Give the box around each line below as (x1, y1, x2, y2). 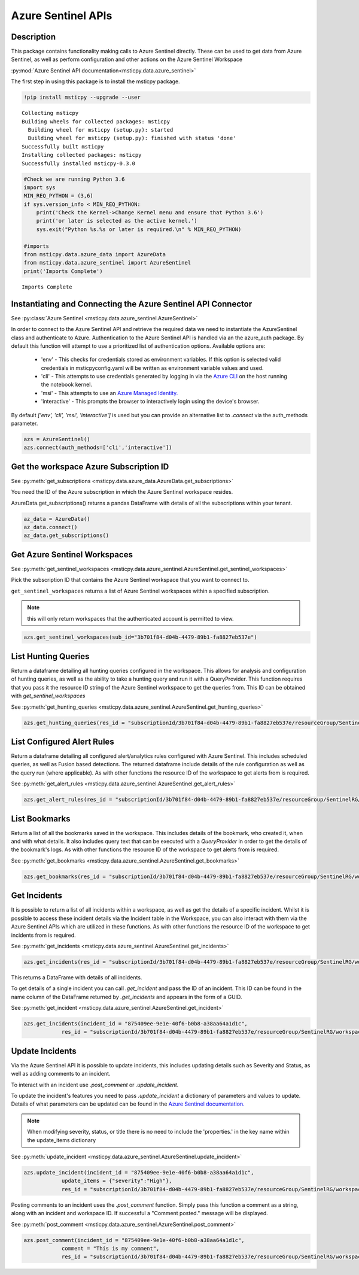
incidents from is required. (11, 931, 76, 939)
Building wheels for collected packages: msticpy (22, 118, 171, 125)
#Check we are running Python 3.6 (23, 175, 125, 183)
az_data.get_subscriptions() (23, 532, 109, 539)
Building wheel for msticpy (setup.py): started (28, 126, 174, 133)
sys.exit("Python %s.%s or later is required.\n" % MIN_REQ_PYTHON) (36, 226, 242, 233)
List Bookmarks (11, 813, 71, 824)
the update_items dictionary (27, 1136, 96, 1143)
